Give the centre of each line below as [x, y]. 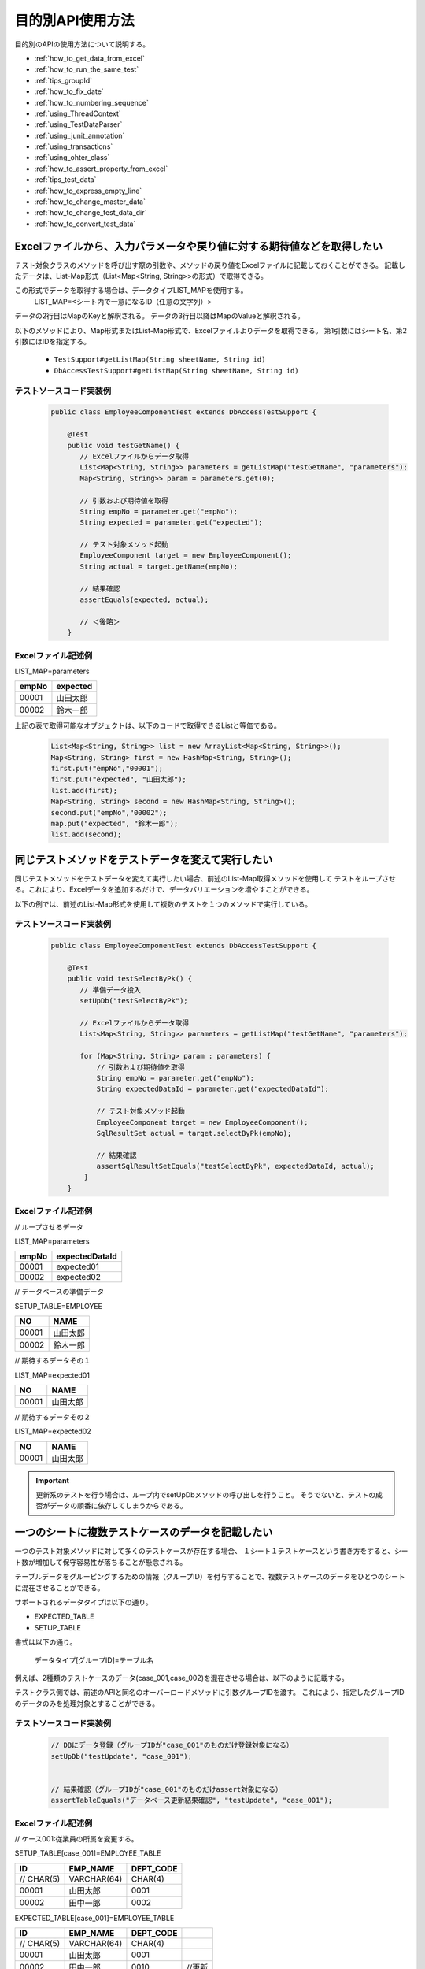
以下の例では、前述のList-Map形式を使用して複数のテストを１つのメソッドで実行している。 [163, 904]
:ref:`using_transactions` [74, 146]
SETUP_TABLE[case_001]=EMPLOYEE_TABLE [88, 1853]
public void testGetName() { [124, 445]
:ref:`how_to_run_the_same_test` [87, 69]
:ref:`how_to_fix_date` [69, 91]
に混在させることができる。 [59, 1588]
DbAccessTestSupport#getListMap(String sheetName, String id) [176, 371]
